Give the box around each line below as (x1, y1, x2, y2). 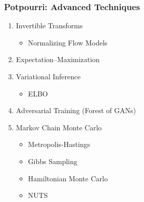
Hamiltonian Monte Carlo (28, 173, 108, 183)
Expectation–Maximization (16, 54, 100, 65)
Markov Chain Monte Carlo (16, 122, 102, 132)
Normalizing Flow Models (28, 37, 108, 47)
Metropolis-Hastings (28, 139, 90, 149)
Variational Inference (16, 71, 81, 81)
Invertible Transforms (16, 20, 83, 31)
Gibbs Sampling (28, 156, 78, 166)
